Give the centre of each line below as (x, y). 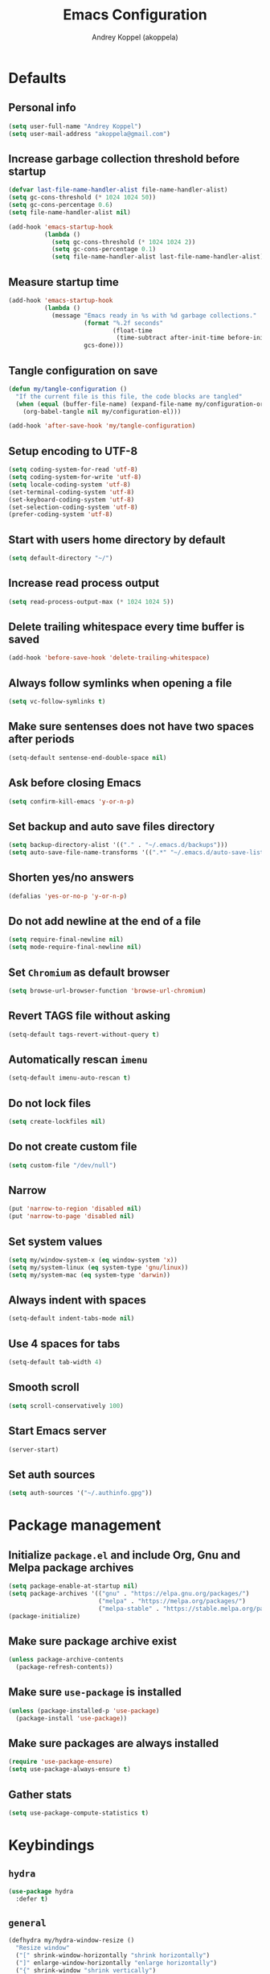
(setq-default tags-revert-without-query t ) (84, 1034)
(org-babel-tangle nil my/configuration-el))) (102, 411)
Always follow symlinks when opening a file (120, 683)
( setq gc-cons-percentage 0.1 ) (104, 250)
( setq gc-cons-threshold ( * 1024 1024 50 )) (82, 198)
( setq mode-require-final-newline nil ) (75, 948)
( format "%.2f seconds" (123, 323)
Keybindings (51, 1845)
